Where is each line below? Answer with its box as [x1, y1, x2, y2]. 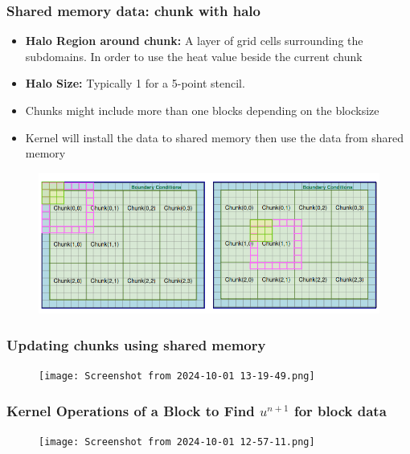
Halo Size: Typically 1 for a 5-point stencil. [25, 75, 245, 92]
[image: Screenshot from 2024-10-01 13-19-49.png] [39, 370, 315, 382]
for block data [293, 400, 387, 420]
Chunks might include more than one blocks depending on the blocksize [25, 102, 379, 118]
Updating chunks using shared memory [6, 334, 266, 354]
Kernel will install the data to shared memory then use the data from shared [25, 129, 404, 145]
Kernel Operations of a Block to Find [6, 400, 255, 420]
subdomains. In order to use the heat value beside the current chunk [25, 47, 363, 64]
